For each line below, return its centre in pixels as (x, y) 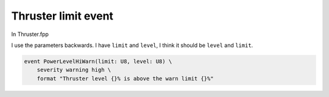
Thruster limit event (62, 16)
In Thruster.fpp (30, 34)
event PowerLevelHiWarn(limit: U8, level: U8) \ (98, 61)
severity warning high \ (74, 70)
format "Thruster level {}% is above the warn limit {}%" (125, 78)
